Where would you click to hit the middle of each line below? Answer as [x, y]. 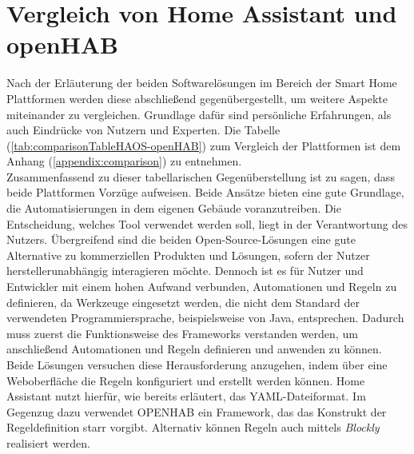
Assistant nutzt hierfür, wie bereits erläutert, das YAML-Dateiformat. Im [186, 396]
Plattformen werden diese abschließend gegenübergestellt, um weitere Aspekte [197, 98]
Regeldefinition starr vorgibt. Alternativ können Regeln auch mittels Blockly [193, 427]
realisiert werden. [48, 442]
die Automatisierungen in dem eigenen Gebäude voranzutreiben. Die [174, 208]
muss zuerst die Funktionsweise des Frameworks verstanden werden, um [182, 333]
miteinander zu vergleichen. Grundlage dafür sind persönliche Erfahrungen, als [199, 114]
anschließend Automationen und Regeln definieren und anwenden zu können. [194, 349]
